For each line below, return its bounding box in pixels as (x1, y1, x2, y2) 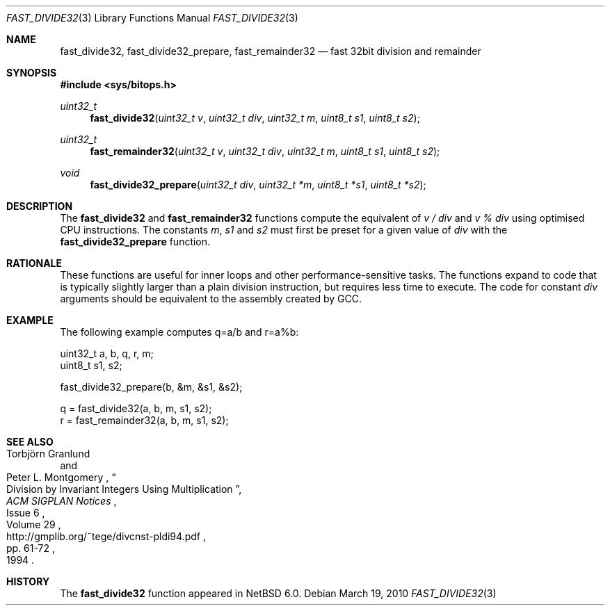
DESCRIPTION (6, 200, 73, 212)
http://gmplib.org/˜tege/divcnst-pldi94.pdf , (6, 530, 206, 542)
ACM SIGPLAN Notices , (6, 495, 117, 507)
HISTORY (6, 576, 50, 587)
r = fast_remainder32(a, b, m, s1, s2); (60, 414, 229, 426)
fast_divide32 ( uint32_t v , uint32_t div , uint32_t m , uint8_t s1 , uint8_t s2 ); (90, 112, 420, 124)
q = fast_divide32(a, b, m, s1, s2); (60, 402, 212, 414)
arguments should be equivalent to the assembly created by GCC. (60, 293, 362, 304)
